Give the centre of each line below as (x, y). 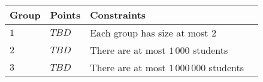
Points (65, 15)
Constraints (118, 15)
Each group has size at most (149, 33)
